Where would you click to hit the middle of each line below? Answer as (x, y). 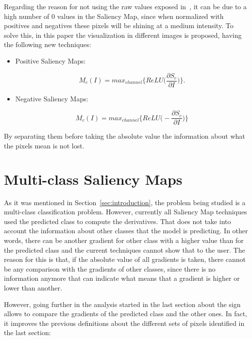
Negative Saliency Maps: (52, 98)
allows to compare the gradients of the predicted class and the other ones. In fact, (126, 314)
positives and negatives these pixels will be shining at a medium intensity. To (119, 25)
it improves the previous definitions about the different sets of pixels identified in (124, 323)
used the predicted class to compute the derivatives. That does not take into (118, 221)
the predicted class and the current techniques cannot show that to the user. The (125, 250)
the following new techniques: (48, 44)
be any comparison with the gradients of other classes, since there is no (110, 268)
